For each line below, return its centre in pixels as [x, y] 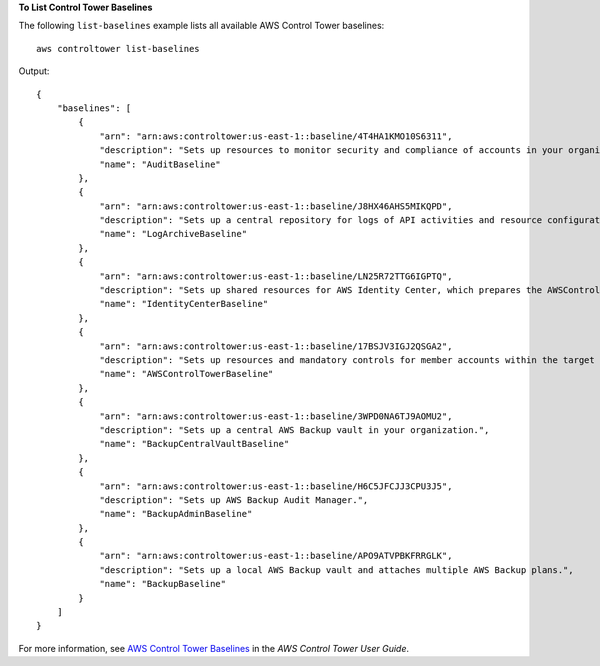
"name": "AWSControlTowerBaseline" [186, 374]
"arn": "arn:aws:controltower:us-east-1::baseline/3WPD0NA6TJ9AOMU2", [276, 416]
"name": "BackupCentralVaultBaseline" [194, 444]
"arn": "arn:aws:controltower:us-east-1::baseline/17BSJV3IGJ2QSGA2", [276, 346]
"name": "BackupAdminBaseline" [176, 514]
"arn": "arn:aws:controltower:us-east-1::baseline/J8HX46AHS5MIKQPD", [276, 206]
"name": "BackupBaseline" [163, 584]
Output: [34, 71]
